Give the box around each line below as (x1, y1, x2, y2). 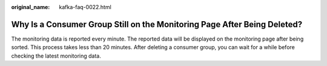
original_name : (11, 4, 50, 10)
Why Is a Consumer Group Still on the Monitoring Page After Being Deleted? (11, 19, 303, 30)
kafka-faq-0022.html (59, 4, 111, 10)
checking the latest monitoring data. (11, 52, 101, 59)
